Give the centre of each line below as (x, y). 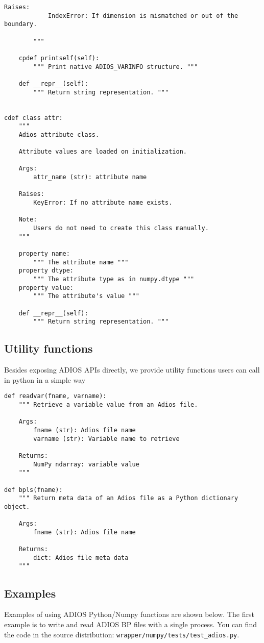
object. (17, 506)
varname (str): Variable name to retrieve (106, 439)
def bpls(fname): (33, 490)
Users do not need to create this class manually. (121, 228)
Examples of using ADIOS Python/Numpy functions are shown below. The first (129, 614)
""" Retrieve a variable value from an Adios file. (108, 404)
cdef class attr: (33, 118)
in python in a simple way (45, 379)
